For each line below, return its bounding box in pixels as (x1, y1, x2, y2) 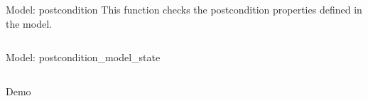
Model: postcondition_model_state (6, 50, 161, 65)
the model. (6, 16, 52, 31)
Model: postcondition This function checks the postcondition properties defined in (6, 2, 362, 16)
